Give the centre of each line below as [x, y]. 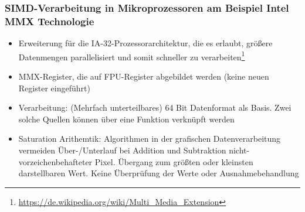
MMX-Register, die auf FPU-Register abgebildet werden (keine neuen [144, 76]
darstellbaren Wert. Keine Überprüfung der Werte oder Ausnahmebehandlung [159, 173]
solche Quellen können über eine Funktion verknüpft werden [126, 119]
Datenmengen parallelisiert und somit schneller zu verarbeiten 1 [132, 56]
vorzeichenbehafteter [55, 161]
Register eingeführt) [54, 88]
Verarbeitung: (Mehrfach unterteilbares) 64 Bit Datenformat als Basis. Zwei [155, 107]
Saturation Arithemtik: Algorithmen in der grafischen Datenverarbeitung [150, 139]
